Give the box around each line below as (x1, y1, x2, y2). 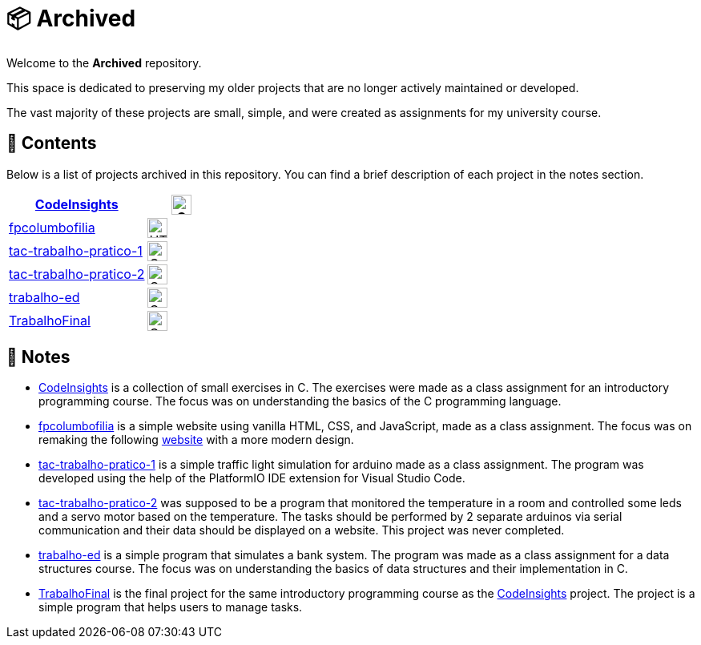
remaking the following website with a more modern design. (38, 433, 354, 447)
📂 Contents (6, 133, 97, 154)
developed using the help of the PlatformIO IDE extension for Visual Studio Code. (38, 471, 465, 486)
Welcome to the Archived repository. (6, 55, 202, 70)
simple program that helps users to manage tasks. (38, 600, 303, 615)
